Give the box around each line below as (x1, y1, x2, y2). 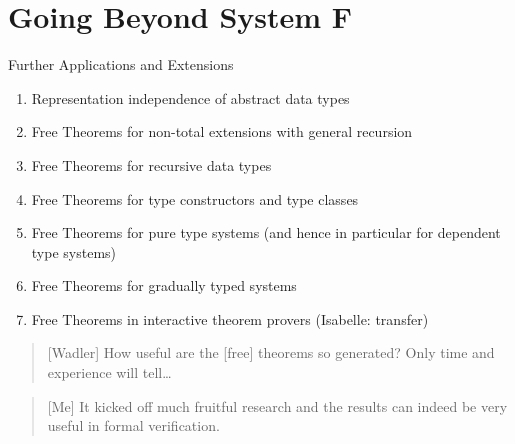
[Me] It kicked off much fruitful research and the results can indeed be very (47, 395, 508, 416)
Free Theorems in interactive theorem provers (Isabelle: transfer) (31, 308, 429, 329)
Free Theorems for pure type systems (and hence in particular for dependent (31, 222, 501, 243)
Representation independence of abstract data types (31, 87, 350, 108)
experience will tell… (47, 362, 172, 383)
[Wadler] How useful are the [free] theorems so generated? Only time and (47, 342, 495, 363)
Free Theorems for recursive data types (31, 154, 272, 175)
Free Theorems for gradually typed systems (31, 275, 297, 296)
